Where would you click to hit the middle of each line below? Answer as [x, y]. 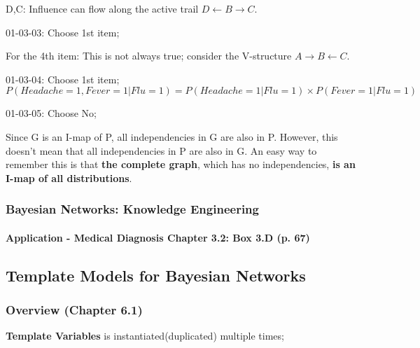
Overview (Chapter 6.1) [74, 310]
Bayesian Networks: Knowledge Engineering [132, 209]
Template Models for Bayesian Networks [156, 275]
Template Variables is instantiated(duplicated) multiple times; [145, 336]
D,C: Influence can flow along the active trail [102, 8]
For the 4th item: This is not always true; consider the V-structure [149, 56]
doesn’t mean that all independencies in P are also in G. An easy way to [161, 150]
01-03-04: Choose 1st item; [63, 79]
